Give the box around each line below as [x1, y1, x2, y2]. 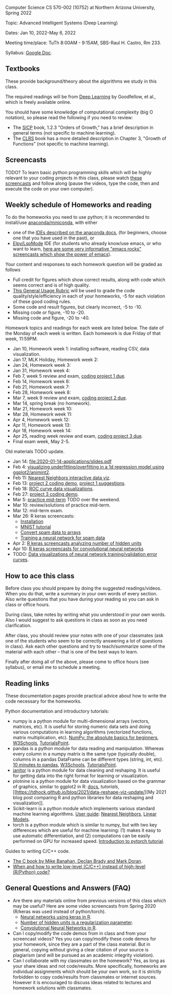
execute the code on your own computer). [5, 185, 94, 192]
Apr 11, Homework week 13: [12, 422, 71, 428]
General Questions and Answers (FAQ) [5, 884, 131, 893]
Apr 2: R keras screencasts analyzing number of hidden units [12, 540, 142, 547]
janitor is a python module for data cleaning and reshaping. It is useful [12, 767, 160, 774]
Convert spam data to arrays [20, 529, 81, 536]
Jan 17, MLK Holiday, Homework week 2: [12, 356, 99, 363]
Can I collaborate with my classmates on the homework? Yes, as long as [12, 958, 165, 964]
